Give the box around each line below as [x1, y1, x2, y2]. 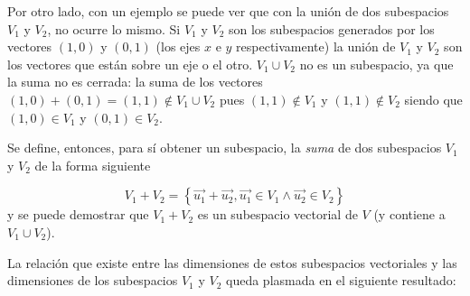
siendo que [404, 89, 463, 108]
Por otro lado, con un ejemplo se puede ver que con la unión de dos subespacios [7, 2, 449, 20]
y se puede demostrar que [7, 205, 149, 224]
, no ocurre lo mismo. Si [47, 19, 181, 38]
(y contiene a [373, 205, 446, 224]
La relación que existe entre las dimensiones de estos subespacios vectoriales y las [7, 253, 457, 272]
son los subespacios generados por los [228, 19, 435, 38]
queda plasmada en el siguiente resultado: [226, 271, 456, 290]
